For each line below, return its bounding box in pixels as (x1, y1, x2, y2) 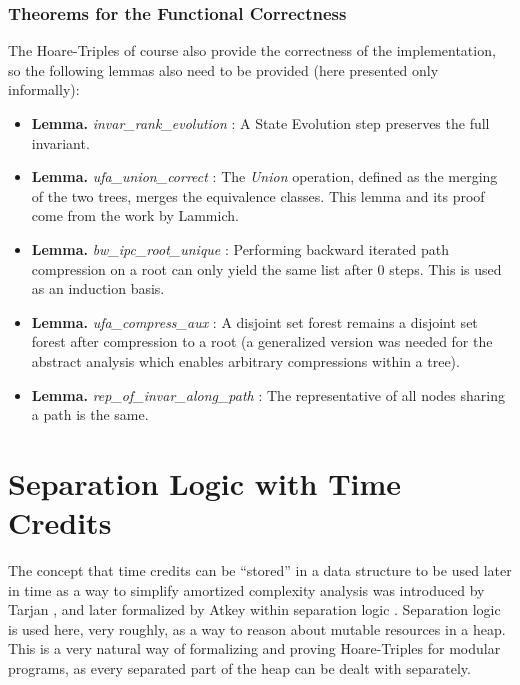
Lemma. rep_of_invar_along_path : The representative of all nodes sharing (31, 384, 505, 405)
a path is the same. (31, 404, 149, 425)
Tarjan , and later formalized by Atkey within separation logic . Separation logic (8, 599, 501, 620)
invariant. (31, 132, 90, 153)
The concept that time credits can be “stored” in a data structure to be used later (8, 560, 512, 581)
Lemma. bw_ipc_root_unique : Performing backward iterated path (31, 238, 449, 259)
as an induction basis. (31, 278, 165, 299)
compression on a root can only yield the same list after (31, 258, 373, 279)
